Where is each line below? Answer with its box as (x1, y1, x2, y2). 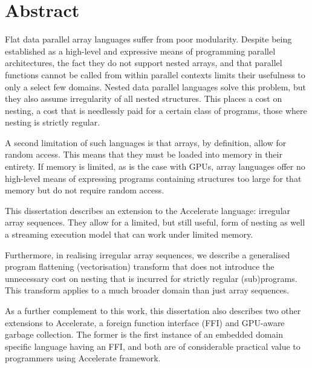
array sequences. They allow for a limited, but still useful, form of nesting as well (5, 216, 305, 229)
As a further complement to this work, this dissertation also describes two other (5, 304, 301, 316)
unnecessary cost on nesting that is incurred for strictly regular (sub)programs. (5, 272, 297, 284)
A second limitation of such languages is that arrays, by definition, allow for (5, 136, 287, 149)
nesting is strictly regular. (5, 116, 100, 129)
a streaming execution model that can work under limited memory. (5, 228, 253, 241)
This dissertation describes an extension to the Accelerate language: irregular (5, 204, 291, 216)
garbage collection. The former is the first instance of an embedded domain (5, 328, 284, 341)
